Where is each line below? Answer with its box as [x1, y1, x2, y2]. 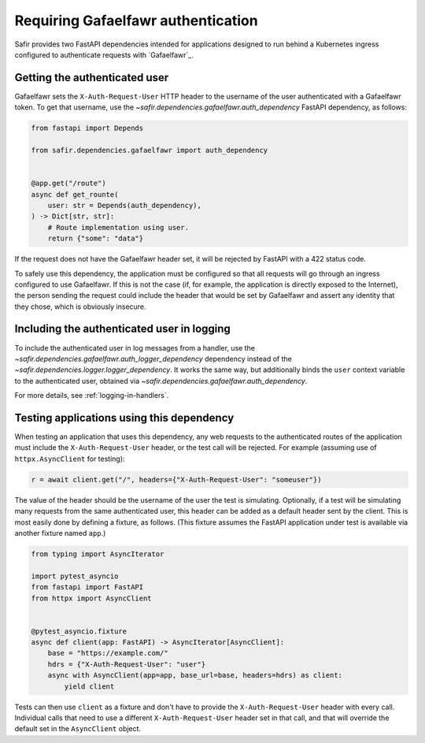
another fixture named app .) [14, 528, 106, 537]
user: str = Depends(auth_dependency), [47, 201, 202, 210]
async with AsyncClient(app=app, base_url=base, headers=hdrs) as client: [47, 671, 342, 680]
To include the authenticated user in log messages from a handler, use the [14, 343, 256, 352]
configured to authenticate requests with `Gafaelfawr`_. [14, 50, 194, 59]
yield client [64, 682, 115, 691]
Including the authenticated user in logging [14, 322, 231, 336]
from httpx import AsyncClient [31, 593, 153, 603]
